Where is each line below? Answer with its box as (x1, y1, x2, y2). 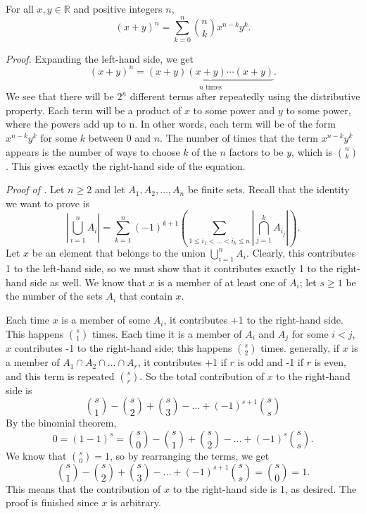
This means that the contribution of (6, 481, 161, 496)
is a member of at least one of (158, 274, 286, 289)
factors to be (229, 144, 284, 159)
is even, (314, 355, 346, 369)
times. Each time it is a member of (91, 326, 242, 341)
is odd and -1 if (237, 355, 304, 369)
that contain (119, 288, 172, 303)
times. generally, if (260, 341, 339, 355)
